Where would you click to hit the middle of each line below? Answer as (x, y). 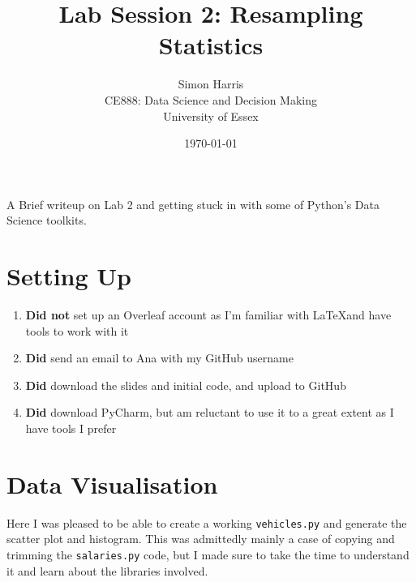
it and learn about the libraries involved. (107, 570)
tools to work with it (77, 330)
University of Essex (211, 116)
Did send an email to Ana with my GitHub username (159, 358)
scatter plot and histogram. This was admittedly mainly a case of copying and (201, 539)
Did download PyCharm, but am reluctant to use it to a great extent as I (210, 412)
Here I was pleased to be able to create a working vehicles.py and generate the (207, 522)
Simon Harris (211, 84)
